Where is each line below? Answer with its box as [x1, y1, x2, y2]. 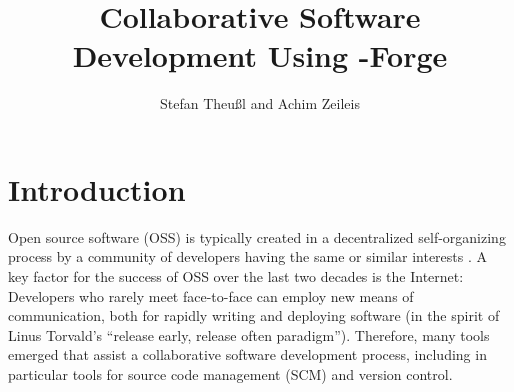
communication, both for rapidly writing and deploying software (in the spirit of [8, 305, 500, 326]
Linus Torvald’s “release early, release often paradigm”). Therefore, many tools [8, 324, 490, 345]
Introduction [8, 168, 186, 209]
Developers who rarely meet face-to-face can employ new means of [8, 285, 414, 306]
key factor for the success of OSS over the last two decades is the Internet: [8, 266, 464, 287]
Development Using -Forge [72, 35, 448, 76]
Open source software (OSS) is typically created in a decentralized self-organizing [8, 226, 506, 247]
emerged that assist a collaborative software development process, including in [8, 344, 487, 365]
